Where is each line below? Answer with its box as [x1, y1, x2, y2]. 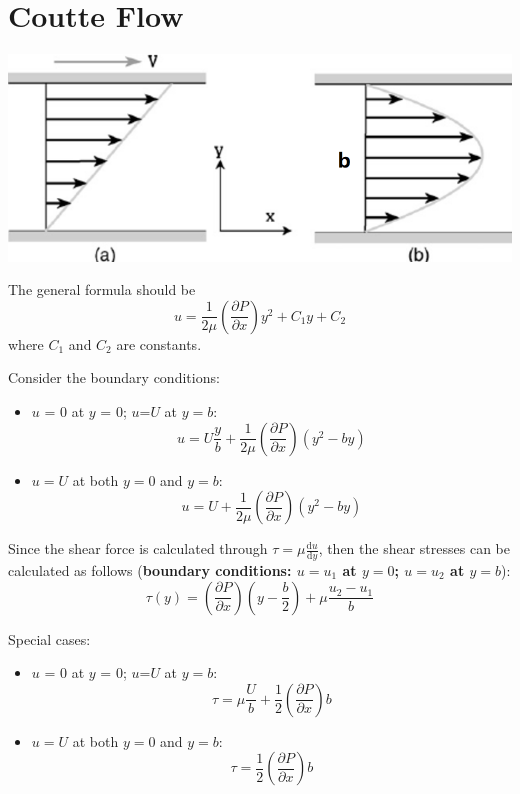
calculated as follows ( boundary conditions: [8, 560, 292, 581]
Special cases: [8, 628, 91, 649]
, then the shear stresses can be [318, 538, 510, 559]
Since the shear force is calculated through [8, 538, 268, 559]
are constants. [116, 333, 202, 354]
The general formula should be [8, 279, 196, 300]
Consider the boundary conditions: [8, 367, 220, 388]
